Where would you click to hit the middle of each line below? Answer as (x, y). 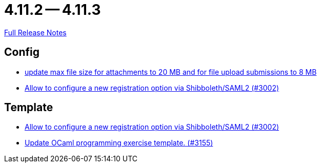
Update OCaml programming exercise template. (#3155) (119, 143)
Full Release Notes (35, 32)
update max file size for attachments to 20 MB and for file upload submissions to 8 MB (171, 72)
